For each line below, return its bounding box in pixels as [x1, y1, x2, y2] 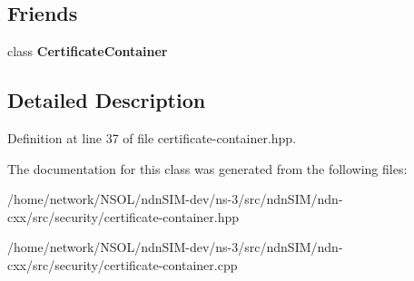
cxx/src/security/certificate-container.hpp [7, 207, 240, 226]
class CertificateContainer [7, 42, 168, 61]
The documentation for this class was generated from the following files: [7, 159, 408, 178]
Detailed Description [7, 86, 206, 114]
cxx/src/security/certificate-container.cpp [7, 255, 238, 274]
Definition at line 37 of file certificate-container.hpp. [7, 129, 297, 147]
